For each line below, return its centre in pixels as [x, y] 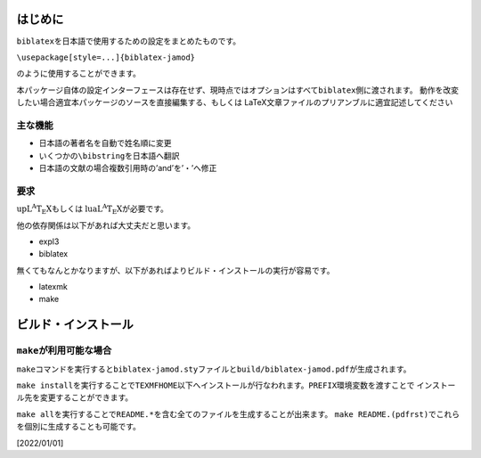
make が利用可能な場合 [64, 350]
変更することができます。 [86, 397]
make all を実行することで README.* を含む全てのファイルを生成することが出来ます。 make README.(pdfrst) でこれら [238, 413]
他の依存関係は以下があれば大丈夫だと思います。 [106, 225]
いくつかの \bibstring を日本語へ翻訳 [109, 155]
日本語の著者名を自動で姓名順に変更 [105, 143]
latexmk [53, 287]
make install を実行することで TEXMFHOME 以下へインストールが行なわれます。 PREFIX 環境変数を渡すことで [216, 385]
